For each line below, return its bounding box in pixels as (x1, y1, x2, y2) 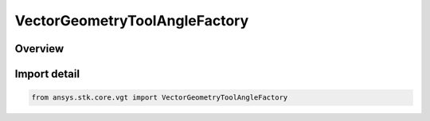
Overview (14, 42, 64, 55)
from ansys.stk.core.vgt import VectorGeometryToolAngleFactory (31, 93, 288, 102)
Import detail (14, 67, 80, 81)
